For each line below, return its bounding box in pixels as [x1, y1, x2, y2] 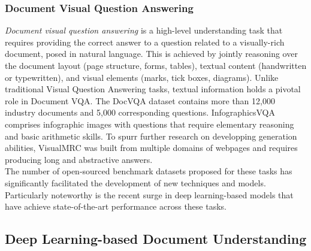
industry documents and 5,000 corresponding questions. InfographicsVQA [5, 106, 276, 119]
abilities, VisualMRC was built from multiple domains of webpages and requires [5, 141, 298, 154]
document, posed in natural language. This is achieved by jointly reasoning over [5, 47, 298, 60]
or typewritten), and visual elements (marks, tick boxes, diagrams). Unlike [5, 71, 279, 83]
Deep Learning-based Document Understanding [5, 229, 307, 248]
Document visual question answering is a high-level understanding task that [5, 24, 283, 37]
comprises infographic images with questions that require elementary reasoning [5, 117, 294, 130]
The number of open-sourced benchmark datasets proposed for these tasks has [5, 165, 292, 177]
